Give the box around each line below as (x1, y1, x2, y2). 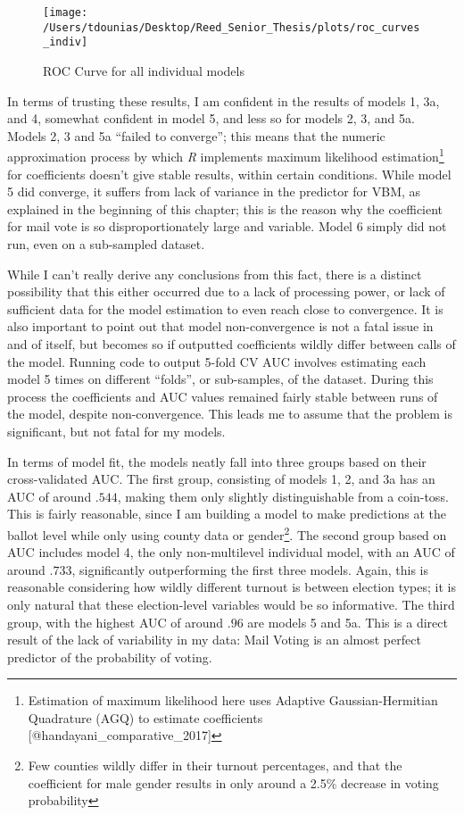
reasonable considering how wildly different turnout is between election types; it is (7, 578, 456, 596)
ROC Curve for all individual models (43, 61, 244, 79)
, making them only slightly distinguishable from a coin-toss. (117, 487, 449, 505)
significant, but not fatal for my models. (7, 421, 226, 440)
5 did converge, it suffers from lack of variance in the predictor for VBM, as (7, 182, 421, 201)
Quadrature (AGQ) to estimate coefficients (28, 708, 263, 727)
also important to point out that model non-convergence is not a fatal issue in (7, 317, 434, 336)
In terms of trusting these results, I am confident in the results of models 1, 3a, (7, 91, 440, 110)
